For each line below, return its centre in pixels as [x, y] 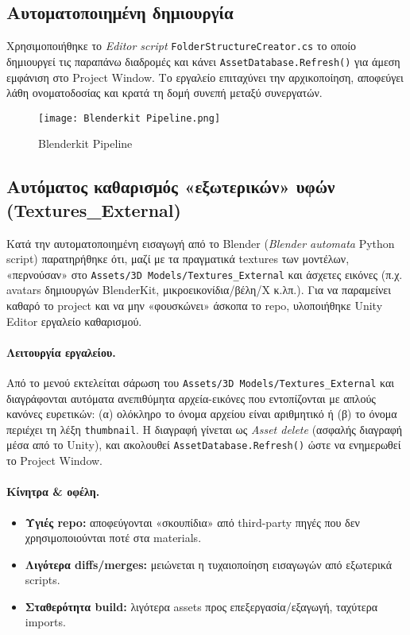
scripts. [43, 580]
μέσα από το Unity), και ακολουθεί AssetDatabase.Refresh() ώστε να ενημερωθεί [204, 445]
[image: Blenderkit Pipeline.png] [130, 118]
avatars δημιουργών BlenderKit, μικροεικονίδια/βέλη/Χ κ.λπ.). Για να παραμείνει [199, 290]
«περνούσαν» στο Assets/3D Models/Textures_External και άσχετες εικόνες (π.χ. [205, 274]
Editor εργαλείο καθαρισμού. [74, 321]
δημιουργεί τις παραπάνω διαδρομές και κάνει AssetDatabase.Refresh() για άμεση [203, 61]
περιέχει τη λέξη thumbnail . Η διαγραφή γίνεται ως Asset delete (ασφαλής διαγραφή [205, 429]
